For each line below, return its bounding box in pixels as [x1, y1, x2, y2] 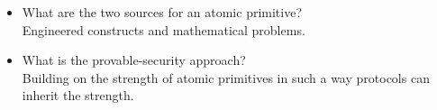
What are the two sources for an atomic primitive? [22, 3, 303, 21]
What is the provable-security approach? [22, 50, 246, 69]
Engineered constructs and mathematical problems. [22, 20, 305, 39]
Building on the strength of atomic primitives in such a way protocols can [22, 68, 430, 87]
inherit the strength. [22, 86, 134, 105]
